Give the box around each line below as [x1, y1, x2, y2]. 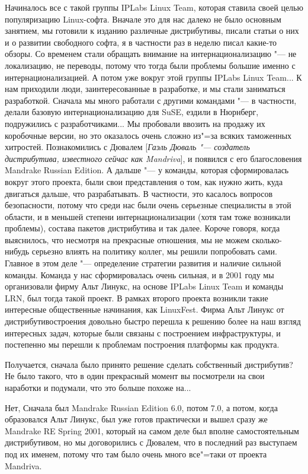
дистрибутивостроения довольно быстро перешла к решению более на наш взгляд [5, 315, 301, 327]
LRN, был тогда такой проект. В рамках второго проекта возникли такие [5, 291, 268, 304]
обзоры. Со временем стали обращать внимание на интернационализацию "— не [5, 47, 297, 60]
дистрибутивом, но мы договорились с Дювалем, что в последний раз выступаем [5, 436, 297, 448]
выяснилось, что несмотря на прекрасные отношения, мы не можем [5, 233, 249, 246]
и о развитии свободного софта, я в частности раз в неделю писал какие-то [5, 36, 277, 48]
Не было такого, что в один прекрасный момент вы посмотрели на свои [5, 370, 265, 382]
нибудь [5, 245, 30, 257]
